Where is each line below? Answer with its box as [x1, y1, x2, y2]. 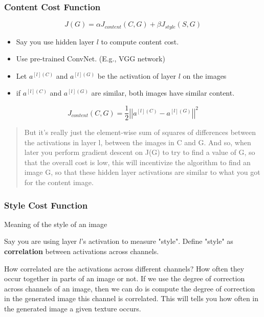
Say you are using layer [4, 236, 77, 246]
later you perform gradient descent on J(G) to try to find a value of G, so [24, 147, 255, 157]
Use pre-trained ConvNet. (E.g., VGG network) [16, 53, 165, 64]
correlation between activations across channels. [4, 246, 159, 257]
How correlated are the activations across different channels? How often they [4, 263, 245, 274]
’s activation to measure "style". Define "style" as [81, 236, 233, 246]
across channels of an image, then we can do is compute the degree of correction [4, 283, 255, 293]
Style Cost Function [4, 198, 88, 211]
